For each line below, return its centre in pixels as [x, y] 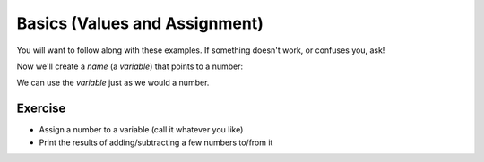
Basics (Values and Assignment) [140, 23]
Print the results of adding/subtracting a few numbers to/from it [156, 142]
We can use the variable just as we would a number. [113, 83]
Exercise [41, 109]
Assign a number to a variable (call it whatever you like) [141, 130]
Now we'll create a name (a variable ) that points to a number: [130, 66]
